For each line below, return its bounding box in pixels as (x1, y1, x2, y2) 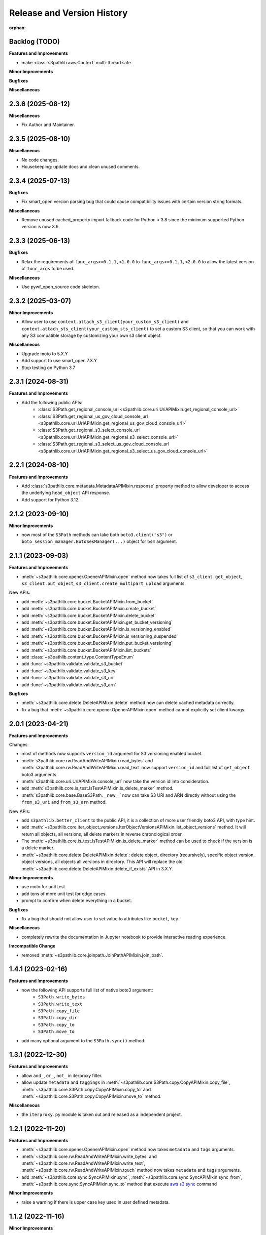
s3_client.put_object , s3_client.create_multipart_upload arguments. (21, 580, 186, 586)
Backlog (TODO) (9, 38, 60, 46)
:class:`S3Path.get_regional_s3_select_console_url (38, 427, 140, 433)
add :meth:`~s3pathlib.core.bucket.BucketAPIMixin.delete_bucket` (21, 613, 156, 618)
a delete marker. (21, 845, 55, 851)
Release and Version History (9, 7, 128, 18)
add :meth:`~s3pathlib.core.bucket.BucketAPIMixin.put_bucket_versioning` (21, 640, 173, 646)
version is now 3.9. (21, 224, 60, 230)
